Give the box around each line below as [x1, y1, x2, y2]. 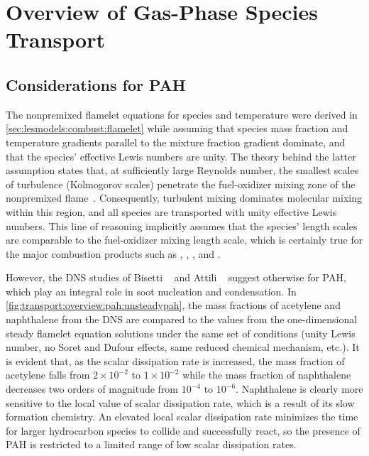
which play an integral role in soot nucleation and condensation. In [6, 283, 297, 298]
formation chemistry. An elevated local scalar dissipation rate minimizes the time [6, 409, 358, 424]
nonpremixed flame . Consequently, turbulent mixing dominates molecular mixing [6, 190, 362, 205]
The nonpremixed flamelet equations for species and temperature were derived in [6, 107, 358, 121]
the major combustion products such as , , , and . [6, 246, 221, 261]
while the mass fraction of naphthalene [182, 367, 351, 382]
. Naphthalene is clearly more [236, 381, 363, 396]
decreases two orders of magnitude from [6, 381, 179, 396]
